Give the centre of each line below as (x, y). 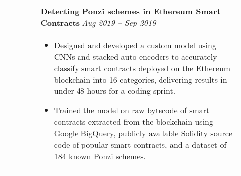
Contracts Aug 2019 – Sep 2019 (98, 23)
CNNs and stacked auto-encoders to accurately (135, 56)
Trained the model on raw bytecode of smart (132, 110)
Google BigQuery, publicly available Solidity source (143, 133)
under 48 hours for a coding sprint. (115, 91)
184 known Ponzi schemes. (100, 156)
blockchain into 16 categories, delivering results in (140, 79)
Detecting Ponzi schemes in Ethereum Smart (130, 11)
